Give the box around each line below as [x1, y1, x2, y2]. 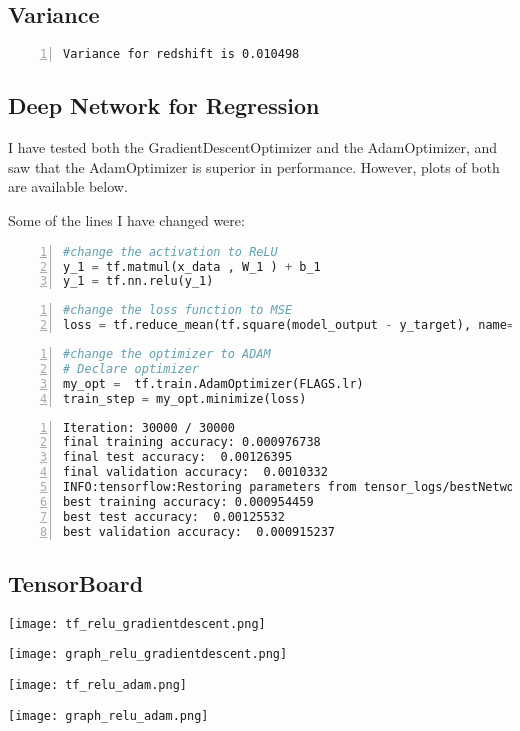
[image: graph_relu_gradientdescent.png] [8, 647, 288, 662]
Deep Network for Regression [8, 90, 320, 121]
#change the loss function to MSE [63, 303, 293, 318]
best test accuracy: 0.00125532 [63, 509, 285, 524]
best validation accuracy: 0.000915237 [63, 524, 336, 539]
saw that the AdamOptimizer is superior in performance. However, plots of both [8, 156, 500, 177]
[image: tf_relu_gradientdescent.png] [8, 616, 266, 631]
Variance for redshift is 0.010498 [63, 47, 300, 62]
